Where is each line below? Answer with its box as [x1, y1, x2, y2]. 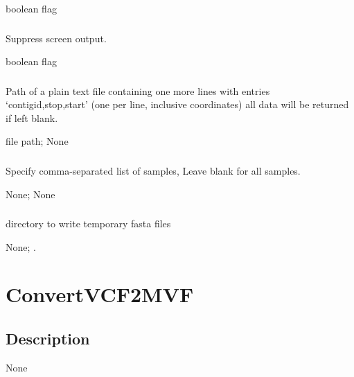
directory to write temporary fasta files [6, 216, 171, 231]
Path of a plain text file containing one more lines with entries [6, 83, 270, 98]
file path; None [6, 134, 69, 148]
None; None [6, 186, 55, 201]
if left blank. [6, 110, 58, 125]
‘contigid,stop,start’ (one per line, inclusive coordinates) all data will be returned [6, 97, 349, 112]
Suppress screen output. [6, 30, 107, 45]
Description [6, 327, 90, 349]
